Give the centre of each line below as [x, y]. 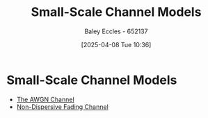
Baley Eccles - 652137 [116, 31]
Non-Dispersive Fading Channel [62, 107]
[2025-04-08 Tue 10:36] [116, 44]
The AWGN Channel [45, 99]
